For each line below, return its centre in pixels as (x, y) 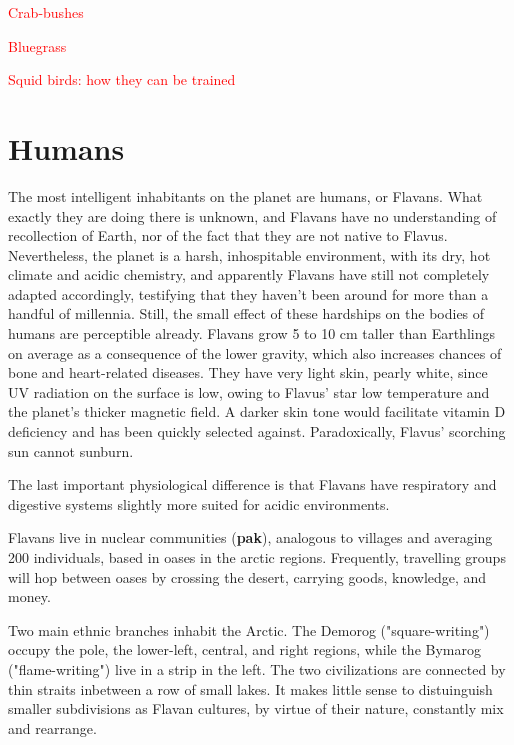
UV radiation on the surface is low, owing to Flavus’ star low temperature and (249, 391)
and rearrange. (52, 727)
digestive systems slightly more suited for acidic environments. (199, 503)
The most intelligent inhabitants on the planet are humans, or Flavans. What (245, 195)
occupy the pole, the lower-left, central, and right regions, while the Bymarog (244, 649)
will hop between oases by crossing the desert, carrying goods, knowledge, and (247, 576)
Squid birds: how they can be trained (122, 79)
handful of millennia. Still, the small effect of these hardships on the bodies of (246, 313)
